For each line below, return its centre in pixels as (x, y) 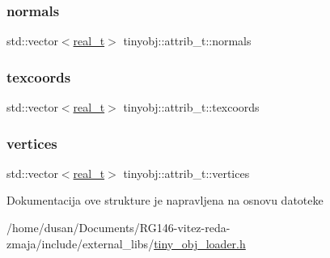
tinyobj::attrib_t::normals (187, 41)
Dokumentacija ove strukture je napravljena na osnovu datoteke (165, 200)
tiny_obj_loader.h (200, 243)
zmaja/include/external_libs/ (80, 243)
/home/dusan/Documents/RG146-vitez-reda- (118, 228)
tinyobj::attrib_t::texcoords (191, 107)
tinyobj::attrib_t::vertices (186, 173)
